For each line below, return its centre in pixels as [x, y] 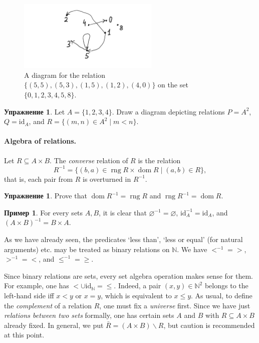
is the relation [159, 160]
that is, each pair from [39, 179]
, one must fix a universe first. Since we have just [175, 305]
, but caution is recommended [209, 325]
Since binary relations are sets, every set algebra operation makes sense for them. [128, 275]
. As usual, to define [222, 295]
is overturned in [107, 179]
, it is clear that [123, 212]
